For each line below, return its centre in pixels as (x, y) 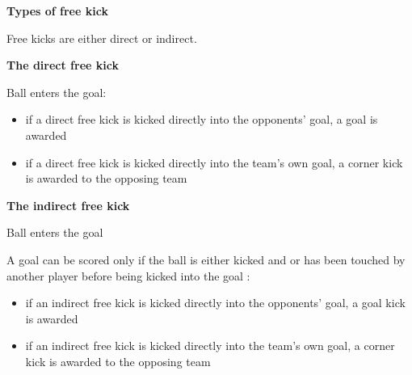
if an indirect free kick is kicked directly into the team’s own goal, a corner (210, 346)
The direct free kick (63, 65)
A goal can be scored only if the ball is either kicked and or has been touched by (206, 259)
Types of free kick (57, 11)
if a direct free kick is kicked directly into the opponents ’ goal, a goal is (202, 119)
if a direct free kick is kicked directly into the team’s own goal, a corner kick (214, 162)
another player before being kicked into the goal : (128, 275)
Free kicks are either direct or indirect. (102, 38)
